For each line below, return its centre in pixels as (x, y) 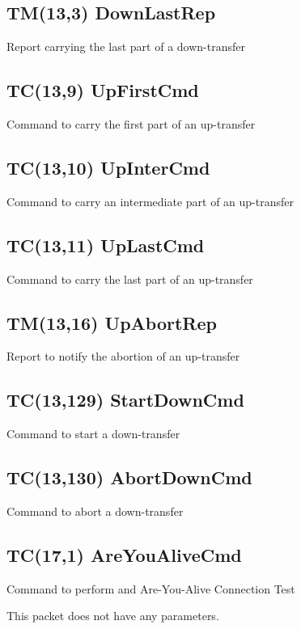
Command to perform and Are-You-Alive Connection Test (151, 588)
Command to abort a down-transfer (95, 511)
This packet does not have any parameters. (113, 616)
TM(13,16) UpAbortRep (112, 322)
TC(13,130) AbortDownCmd (129, 477)
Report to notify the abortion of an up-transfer (123, 356)
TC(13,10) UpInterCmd (108, 167)
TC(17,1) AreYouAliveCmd (124, 554)
